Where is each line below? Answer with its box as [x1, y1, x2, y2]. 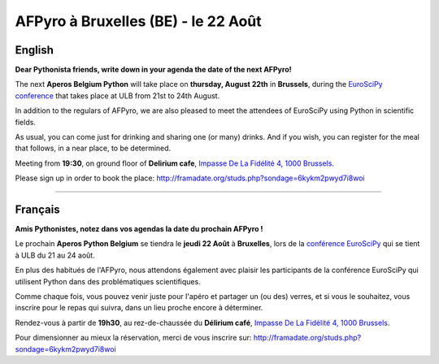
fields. [15, 117, 37, 127]
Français [15, 203, 60, 216]
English [15, 43, 54, 57]
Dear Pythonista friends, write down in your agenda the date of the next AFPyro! [15, 65, 292, 75]
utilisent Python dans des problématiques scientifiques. [15, 276, 201, 286]
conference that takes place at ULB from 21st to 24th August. [15, 90, 220, 101]
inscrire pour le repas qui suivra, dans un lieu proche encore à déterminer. [15, 303, 263, 313]
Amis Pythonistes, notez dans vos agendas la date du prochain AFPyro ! [15, 224, 263, 234]
